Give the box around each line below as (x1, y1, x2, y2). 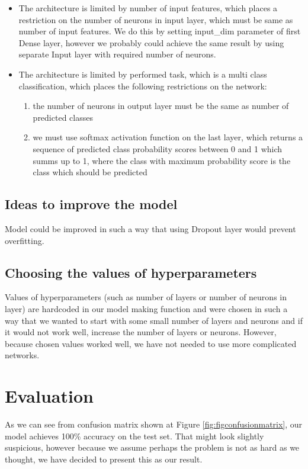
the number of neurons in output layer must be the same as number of (33, 99, 289, 112)
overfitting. (5, 234, 44, 246)
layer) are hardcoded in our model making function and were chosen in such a (5, 302, 288, 314)
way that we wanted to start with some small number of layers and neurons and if (5, 314, 303, 326)
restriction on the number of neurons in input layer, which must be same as (18, 13, 293, 25)
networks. (5, 349, 40, 361)
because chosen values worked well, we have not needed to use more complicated (5, 337, 297, 349)
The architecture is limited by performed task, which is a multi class (18, 68, 267, 80)
